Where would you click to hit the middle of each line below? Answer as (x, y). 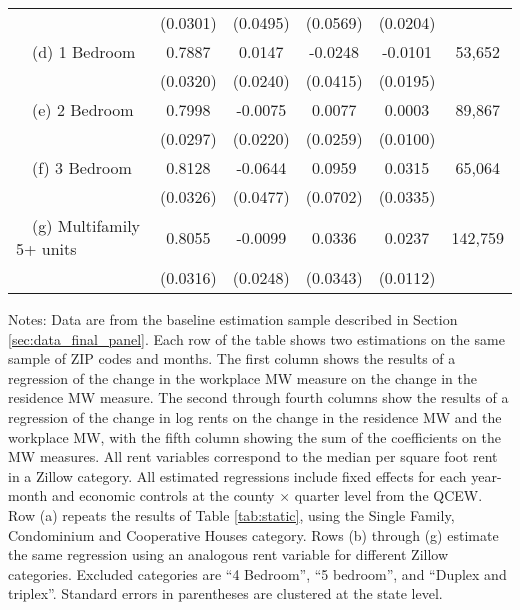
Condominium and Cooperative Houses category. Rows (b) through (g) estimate (253, 534)
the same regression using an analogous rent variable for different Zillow (228, 554)
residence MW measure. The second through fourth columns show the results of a (258, 397)
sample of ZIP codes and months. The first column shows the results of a (232, 358)
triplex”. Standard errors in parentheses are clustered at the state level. (225, 593)
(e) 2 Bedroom (83, 109)
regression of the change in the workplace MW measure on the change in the (242, 377)
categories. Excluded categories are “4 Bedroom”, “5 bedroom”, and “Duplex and (257, 573)
